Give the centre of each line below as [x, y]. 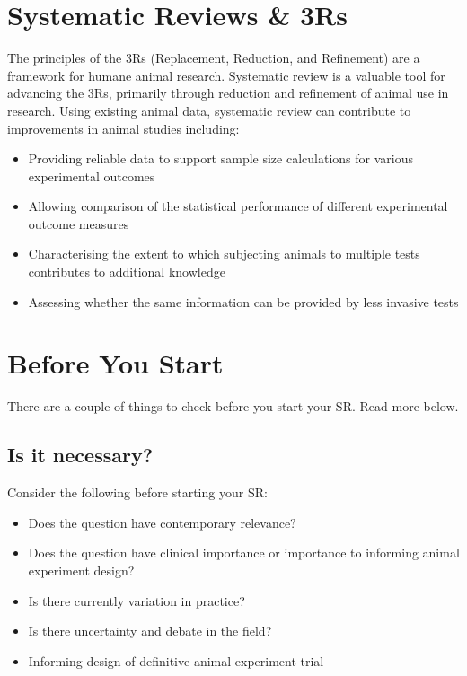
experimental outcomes [92, 176]
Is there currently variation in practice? [137, 600]
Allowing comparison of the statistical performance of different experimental [238, 206]
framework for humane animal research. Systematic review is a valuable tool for [226, 75]
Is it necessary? [80, 455]
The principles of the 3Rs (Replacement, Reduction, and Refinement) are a [214, 58]
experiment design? [81, 570]
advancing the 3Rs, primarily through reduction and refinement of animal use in [228, 93]
